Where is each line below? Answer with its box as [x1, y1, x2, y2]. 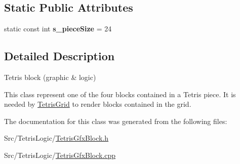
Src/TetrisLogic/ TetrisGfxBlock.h [4, 133, 109, 143]
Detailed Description [4, 48, 115, 64]
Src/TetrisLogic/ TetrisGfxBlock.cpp [4, 149, 116, 160]
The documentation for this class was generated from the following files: [4, 115, 227, 126]
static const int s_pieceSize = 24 [4, 23, 112, 34]
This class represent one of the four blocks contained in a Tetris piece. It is [4, 89, 236, 99]
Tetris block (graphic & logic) [4, 72, 96, 82]
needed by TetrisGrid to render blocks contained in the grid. [4, 99, 191, 109]
